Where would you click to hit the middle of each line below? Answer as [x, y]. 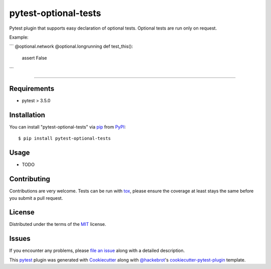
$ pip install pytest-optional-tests [65, 139]
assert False [34, 58]
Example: [19, 37]
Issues [20, 239]
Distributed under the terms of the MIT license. [58, 224]
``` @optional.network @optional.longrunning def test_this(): [71, 46]
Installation [27, 115]
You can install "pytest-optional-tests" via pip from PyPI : [67, 127]
